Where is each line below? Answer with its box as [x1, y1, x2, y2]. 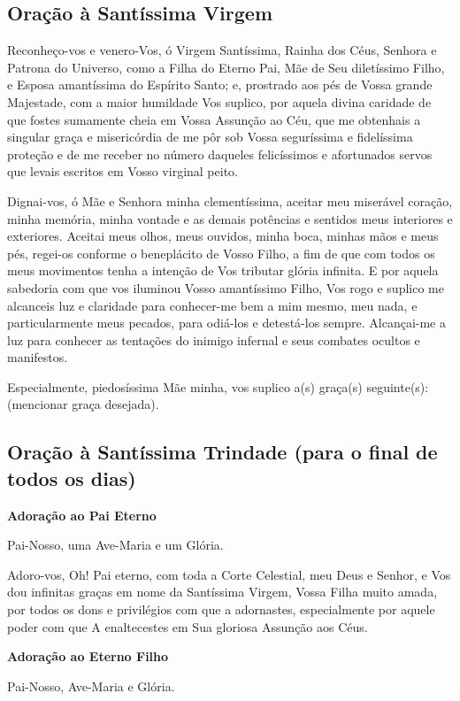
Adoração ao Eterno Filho [7, 647, 169, 666]
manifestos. [7, 348, 68, 366]
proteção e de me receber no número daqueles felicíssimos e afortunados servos [7, 144, 433, 163]
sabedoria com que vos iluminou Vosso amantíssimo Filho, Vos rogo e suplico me [7, 278, 444, 297]
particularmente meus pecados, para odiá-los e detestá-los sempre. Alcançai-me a [7, 313, 446, 332]
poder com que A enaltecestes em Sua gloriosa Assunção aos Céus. [7, 617, 368, 636]
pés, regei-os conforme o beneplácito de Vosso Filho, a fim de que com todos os [7, 243, 435, 262]
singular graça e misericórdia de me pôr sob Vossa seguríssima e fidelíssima [7, 127, 413, 146]
